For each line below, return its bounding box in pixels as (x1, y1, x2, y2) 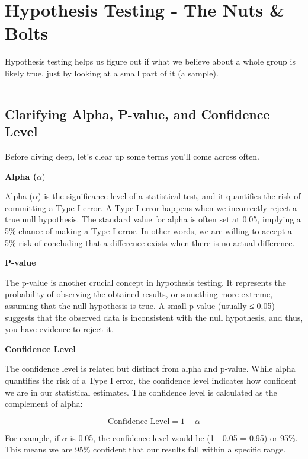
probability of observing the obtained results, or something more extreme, (5, 288, 273, 300)
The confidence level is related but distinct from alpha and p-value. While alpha (5, 362, 296, 375)
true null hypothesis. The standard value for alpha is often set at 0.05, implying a (5, 213, 301, 225)
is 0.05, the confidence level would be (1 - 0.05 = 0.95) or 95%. (70, 431, 298, 444)
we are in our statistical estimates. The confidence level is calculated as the (5, 385, 277, 398)
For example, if (5, 431, 60, 444)
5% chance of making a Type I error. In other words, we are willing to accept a (5, 225, 292, 237)
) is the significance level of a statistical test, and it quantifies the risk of (38, 190, 301, 202)
